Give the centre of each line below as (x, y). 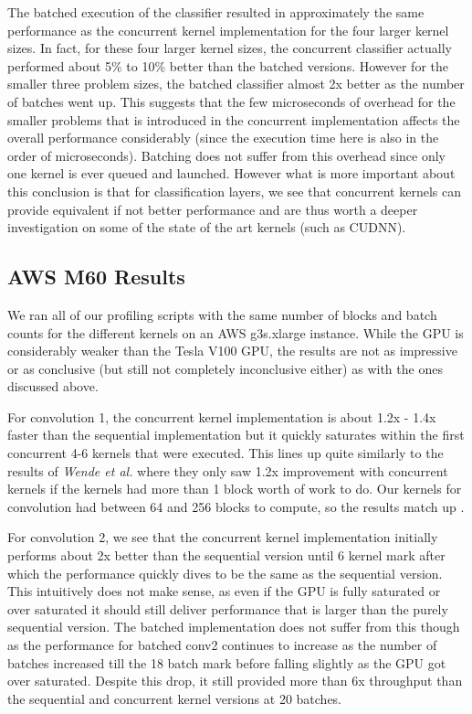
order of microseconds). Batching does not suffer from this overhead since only (226, 155)
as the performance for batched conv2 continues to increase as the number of (222, 645)
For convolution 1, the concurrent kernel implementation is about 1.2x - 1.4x (222, 416)
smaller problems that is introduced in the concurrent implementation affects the (234, 119)
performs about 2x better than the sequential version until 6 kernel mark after (226, 555)
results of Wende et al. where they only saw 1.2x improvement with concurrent (228, 470)
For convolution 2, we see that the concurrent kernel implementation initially (223, 537)
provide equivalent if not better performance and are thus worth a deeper (213, 209)
